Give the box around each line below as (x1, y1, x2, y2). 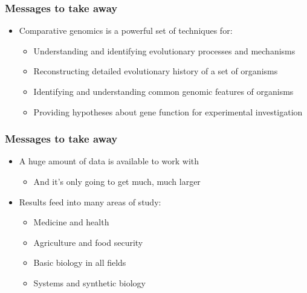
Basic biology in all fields (33, 256, 126, 269)
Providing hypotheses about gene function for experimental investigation (33, 105, 303, 118)
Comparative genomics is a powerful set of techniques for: (19, 24, 233, 37)
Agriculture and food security (33, 236, 143, 248)
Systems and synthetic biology (33, 276, 146, 289)
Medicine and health (33, 216, 109, 228)
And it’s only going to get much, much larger (33, 175, 201, 187)
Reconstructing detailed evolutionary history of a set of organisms (33, 65, 278, 77)
